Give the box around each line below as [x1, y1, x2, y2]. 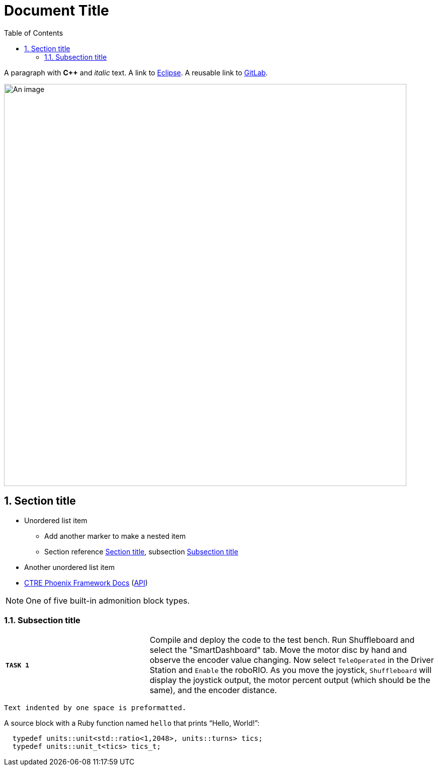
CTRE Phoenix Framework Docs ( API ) [24, 578, 148, 587]
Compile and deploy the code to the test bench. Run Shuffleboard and [149, 635, 415, 645]
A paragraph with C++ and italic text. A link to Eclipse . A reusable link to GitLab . [4, 68, 268, 77]
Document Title [4, 2, 109, 19]
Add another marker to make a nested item [44, 531, 186, 540]
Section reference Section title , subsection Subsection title [44, 547, 238, 556]
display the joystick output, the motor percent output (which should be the [149, 675, 430, 686]
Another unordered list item [24, 562, 115, 571]
